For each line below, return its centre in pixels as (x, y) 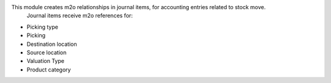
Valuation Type (45, 61)
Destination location (52, 44)
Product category (49, 70)
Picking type (42, 27)
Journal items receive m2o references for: (80, 16)
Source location (47, 52)
